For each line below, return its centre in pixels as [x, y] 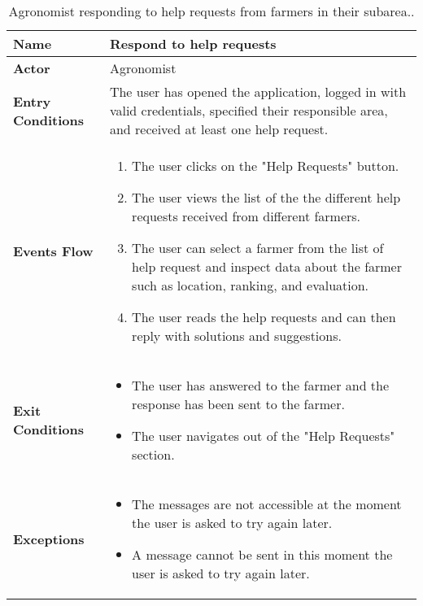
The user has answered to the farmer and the [261, 385]
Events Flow [53, 251]
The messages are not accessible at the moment [267, 504]
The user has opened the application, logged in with [258, 92]
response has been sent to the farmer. [238, 404]
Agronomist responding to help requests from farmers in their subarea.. [211, 11]
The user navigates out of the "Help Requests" [264, 436]
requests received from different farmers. [246, 216]
